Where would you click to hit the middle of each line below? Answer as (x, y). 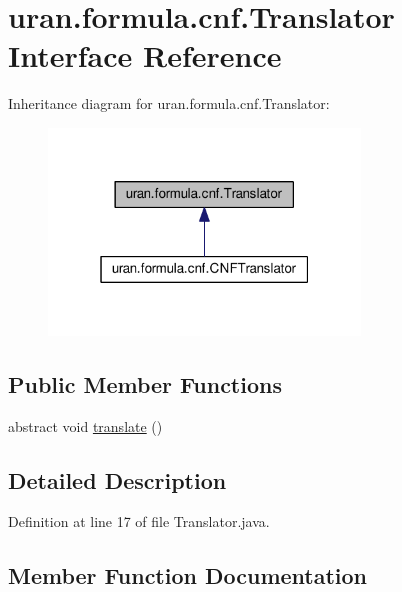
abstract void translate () (85, 425)
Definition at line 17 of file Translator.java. (139, 521)
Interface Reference (145, 55)
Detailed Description (117, 479)
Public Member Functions (145, 383)
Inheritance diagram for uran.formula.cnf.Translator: (169, 103)
